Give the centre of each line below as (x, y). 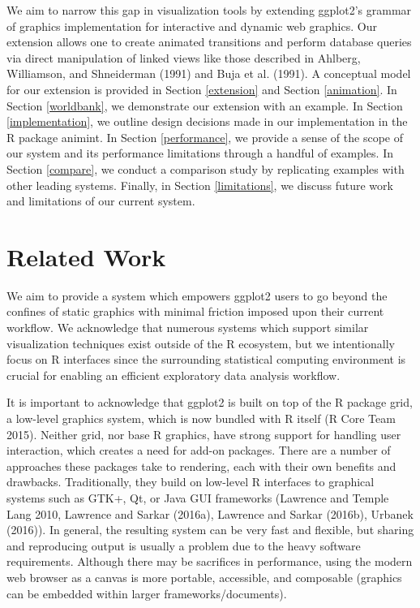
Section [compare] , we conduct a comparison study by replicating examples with (206, 168)
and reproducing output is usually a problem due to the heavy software (184, 545)
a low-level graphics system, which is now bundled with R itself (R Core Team (201, 418)
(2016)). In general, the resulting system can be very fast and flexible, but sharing (210, 530)
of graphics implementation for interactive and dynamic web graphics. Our (192, 26)
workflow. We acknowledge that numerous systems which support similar (188, 328)
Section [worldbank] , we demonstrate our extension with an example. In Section (205, 105)
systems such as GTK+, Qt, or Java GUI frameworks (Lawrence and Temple (198, 497)
